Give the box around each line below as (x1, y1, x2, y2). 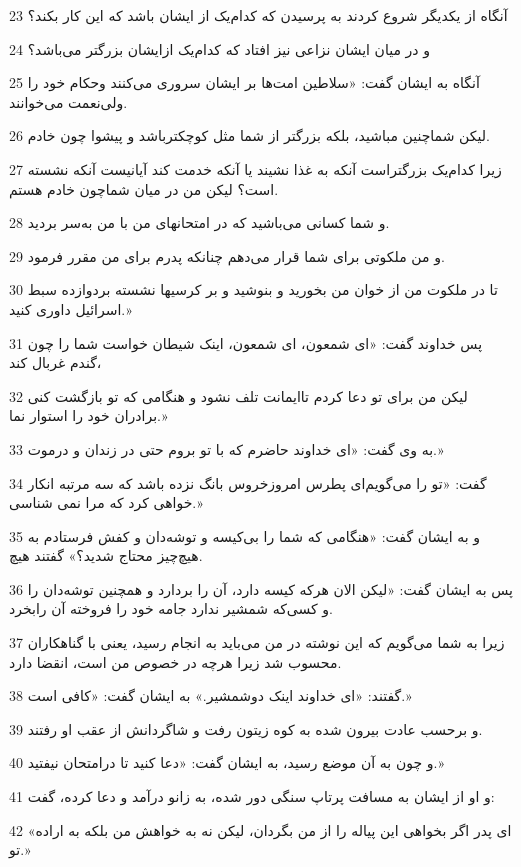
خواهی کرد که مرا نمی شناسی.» (9, 492, 203, 513)
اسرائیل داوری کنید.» (9, 298, 132, 319)
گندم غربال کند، (9, 352, 102, 373)
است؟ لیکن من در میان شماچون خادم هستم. (9, 178, 279, 199)
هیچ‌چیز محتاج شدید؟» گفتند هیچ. (9, 545, 203, 566)
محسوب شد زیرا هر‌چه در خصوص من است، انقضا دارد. (9, 651, 342, 672)
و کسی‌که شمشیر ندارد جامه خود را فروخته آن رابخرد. (9, 598, 333, 619)
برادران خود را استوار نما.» (9, 405, 168, 426)
